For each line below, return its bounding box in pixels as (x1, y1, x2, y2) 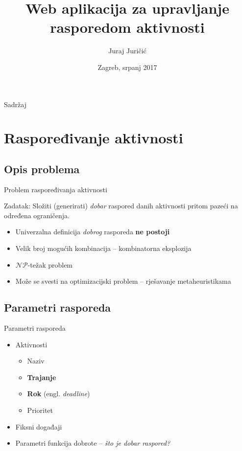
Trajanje (27, 372, 56, 382)
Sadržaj (4, 99, 26, 109)
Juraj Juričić (108, 45, 146, 56)
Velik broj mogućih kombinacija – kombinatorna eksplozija (15, 243, 192, 253)
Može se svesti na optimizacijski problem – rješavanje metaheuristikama (15, 276, 231, 286)
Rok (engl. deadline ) (27, 388, 90, 399)
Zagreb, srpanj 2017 (97, 62, 157, 72)
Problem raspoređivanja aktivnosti (4, 184, 107, 194)
